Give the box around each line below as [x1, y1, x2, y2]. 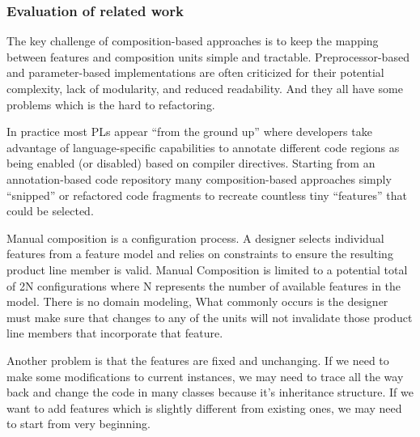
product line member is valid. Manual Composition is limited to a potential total [6, 261, 408, 278]
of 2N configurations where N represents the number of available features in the [6, 277, 401, 294]
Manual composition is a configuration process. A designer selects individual [6, 229, 384, 246]
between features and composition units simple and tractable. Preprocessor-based [6, 48, 409, 65]
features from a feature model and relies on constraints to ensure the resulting [6, 245, 393, 262]
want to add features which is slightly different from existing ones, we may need [6, 399, 402, 416]
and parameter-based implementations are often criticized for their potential [6, 64, 384, 81]
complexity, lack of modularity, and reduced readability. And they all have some [6, 80, 403, 96]
